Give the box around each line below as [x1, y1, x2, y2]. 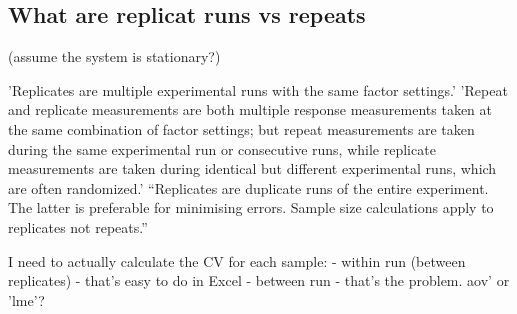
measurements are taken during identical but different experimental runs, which [8, 158, 497, 179]
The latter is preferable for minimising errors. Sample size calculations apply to [8, 197, 494, 218]
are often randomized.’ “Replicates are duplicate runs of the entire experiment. [8, 177, 489, 198]
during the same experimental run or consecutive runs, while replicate [8, 138, 436, 159]
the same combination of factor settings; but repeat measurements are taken [8, 118, 475, 139]
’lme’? [8, 289, 45, 310]
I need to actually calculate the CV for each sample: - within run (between [8, 250, 466, 271]
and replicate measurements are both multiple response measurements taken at [8, 99, 492, 120]
